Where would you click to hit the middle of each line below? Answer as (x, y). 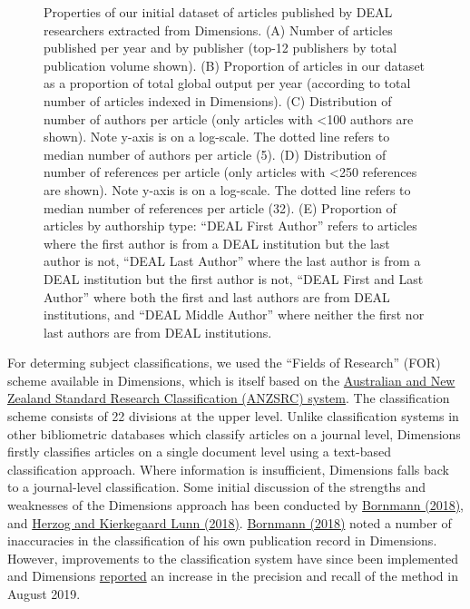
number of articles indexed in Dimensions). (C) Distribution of (218, 100)
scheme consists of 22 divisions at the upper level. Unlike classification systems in (233, 416)
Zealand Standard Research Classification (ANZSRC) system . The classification (229, 398)
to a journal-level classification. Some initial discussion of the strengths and (217, 487)
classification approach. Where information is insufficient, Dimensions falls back (228, 469)
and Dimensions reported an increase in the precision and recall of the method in (233, 576)
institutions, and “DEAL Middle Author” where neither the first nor (234, 314)
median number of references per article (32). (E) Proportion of (220, 207)
